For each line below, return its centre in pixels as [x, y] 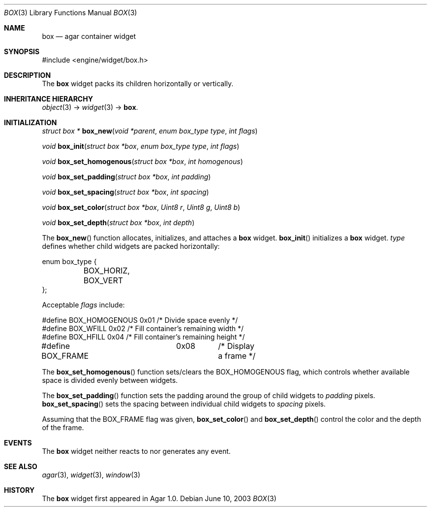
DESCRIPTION [28, 75]
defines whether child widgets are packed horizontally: [131, 246]
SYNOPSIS [22, 51]
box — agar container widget [89, 36]
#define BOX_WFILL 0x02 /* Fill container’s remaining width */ [143, 328]
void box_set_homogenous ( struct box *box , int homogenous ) [142, 161]
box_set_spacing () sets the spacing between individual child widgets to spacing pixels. [184, 404]
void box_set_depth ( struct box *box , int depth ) [118, 222]
